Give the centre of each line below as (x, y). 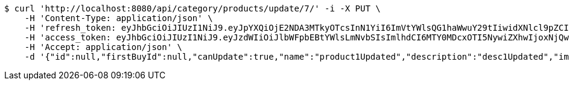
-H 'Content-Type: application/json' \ (119, 18)
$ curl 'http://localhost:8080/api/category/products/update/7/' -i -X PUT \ (192, 8)
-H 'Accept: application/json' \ (103, 47)
